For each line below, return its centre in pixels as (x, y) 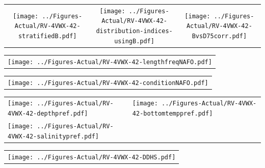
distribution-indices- (134, 31)
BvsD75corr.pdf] (219, 36)
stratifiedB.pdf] (47, 36)
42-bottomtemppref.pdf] (173, 114)
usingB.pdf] (134, 41)
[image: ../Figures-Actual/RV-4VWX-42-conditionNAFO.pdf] (108, 83)
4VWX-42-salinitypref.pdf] (53, 136)
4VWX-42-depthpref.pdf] (48, 114)
